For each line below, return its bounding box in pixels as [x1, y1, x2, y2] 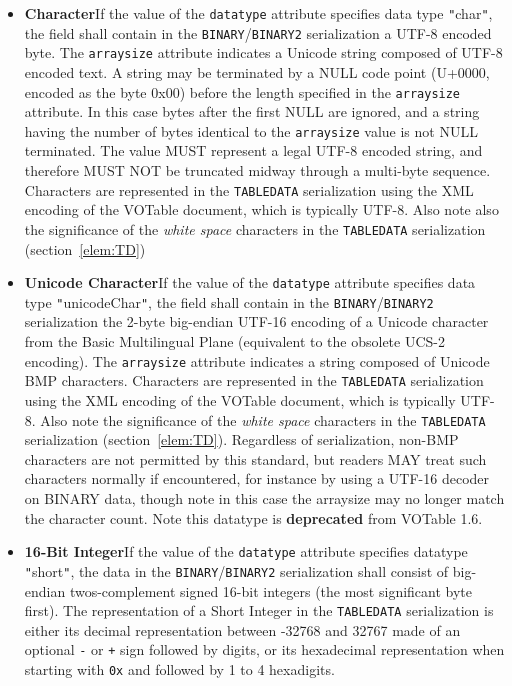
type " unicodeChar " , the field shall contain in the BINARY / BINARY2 [24, 291, 434, 312]
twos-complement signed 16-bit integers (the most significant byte [69, 580, 473, 601]
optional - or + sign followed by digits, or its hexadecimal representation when [24, 639, 505, 660]
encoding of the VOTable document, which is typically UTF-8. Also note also [24, 199, 499, 220]
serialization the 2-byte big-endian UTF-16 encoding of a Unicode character [24, 311, 489, 332]
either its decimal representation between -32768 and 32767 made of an [24, 619, 461, 640]
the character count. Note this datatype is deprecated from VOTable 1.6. [24, 507, 483, 528]
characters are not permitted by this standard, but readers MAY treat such [24, 448, 487, 469]
